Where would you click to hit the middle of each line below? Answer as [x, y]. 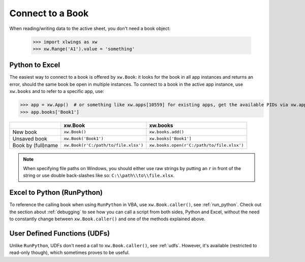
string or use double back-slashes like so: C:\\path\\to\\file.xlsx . [99, 176]
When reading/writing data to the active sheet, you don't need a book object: [90, 28]
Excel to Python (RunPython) [56, 193]
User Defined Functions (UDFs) [60, 233]
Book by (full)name [35, 145]
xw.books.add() [167, 132]
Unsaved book [30, 139]
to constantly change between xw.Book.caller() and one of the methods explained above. [108, 219]
